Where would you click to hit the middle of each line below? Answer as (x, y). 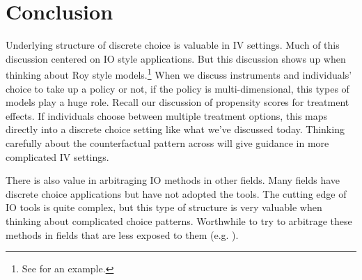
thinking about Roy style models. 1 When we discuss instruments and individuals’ (179, 73)
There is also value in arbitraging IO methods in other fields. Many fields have (173, 180)
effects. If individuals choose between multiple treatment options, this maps (167, 115)
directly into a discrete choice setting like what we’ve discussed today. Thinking (175, 129)
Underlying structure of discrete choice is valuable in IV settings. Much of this (173, 45)
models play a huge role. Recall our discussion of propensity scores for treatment (178, 102)
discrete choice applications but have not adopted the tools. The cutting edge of (176, 193)
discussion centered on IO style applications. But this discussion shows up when (176, 58)
